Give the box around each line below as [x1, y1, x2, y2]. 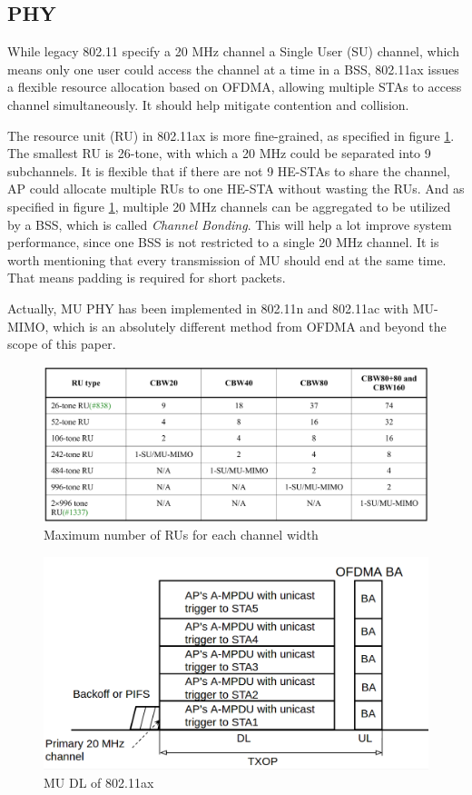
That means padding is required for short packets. [7, 268, 286, 287]
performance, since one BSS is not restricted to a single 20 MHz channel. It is [7, 233, 439, 252]
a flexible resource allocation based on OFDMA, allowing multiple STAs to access [7, 77, 462, 96]
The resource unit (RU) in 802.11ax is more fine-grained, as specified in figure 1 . [7, 125, 455, 144]
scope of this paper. [7, 334, 116, 353]
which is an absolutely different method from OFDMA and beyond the [53, 316, 447, 335]
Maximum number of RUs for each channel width [44, 525, 319, 544]
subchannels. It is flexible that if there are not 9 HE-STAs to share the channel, [7, 161, 450, 180]
